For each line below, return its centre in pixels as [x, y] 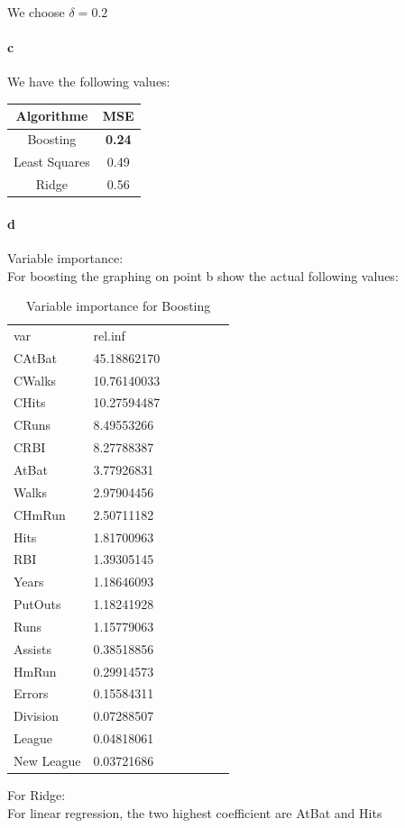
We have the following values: [89, 82]
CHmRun [40, 514]
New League [47, 760]
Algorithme [52, 116]
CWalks [35, 380]
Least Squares [52, 162]
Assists [32, 648]
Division [37, 716]
